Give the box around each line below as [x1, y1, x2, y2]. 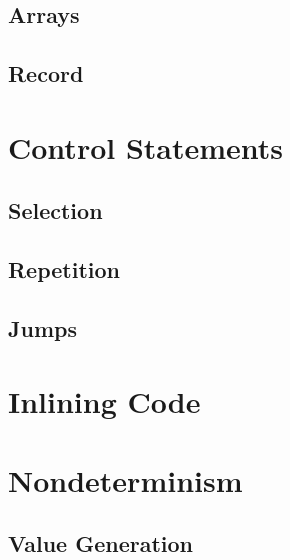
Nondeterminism [8, 459, 243, 500]
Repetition [8, 254, 121, 285]
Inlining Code [8, 381, 201, 422]
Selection [8, 195, 103, 226]
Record [8, 58, 84, 89]
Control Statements [8, 126, 284, 167]
